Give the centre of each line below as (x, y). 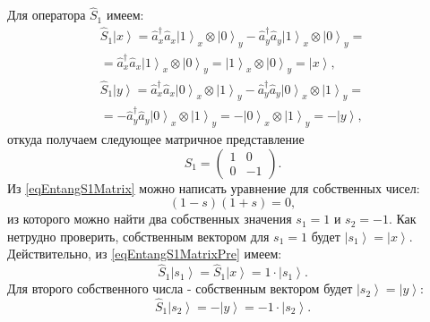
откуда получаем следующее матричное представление (156, 139)
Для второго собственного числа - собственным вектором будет (180, 288)
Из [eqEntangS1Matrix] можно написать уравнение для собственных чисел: (214, 187)
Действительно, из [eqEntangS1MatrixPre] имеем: (145, 254)
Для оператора (47, 15)
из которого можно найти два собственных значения (150, 219)
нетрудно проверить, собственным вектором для (138, 236)
